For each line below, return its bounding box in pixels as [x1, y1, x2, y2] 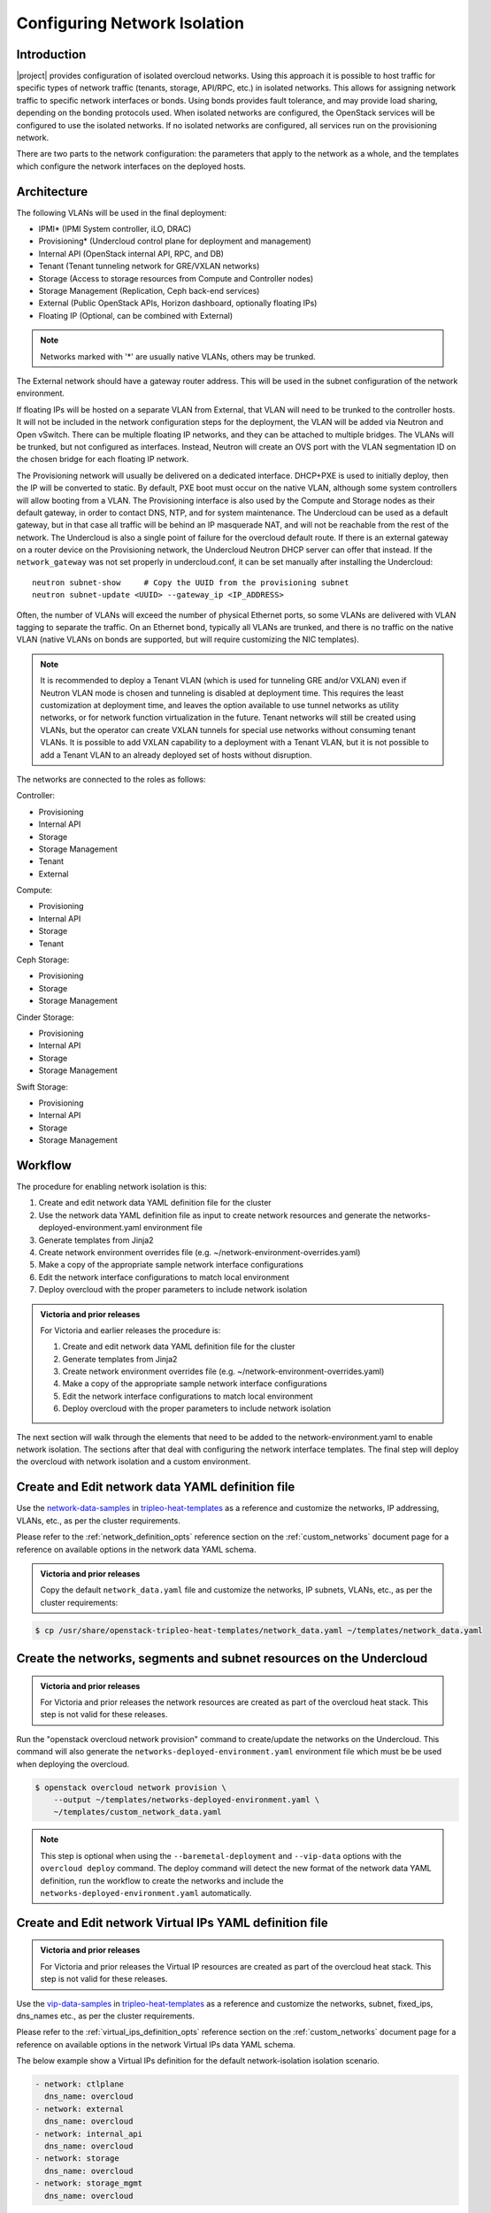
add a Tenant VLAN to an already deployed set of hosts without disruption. [40, 749, 312, 760]
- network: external [35, 2103, 124, 2114]
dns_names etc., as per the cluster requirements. [16, 2010, 195, 2021]
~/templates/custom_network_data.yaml [53, 1807, 222, 1817]
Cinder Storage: [16, 1012, 74, 1022]
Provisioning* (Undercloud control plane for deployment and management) [38, 235, 311, 247]
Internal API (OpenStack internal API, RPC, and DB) [38, 248, 225, 258]
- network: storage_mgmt [35, 2178, 143, 2188]
